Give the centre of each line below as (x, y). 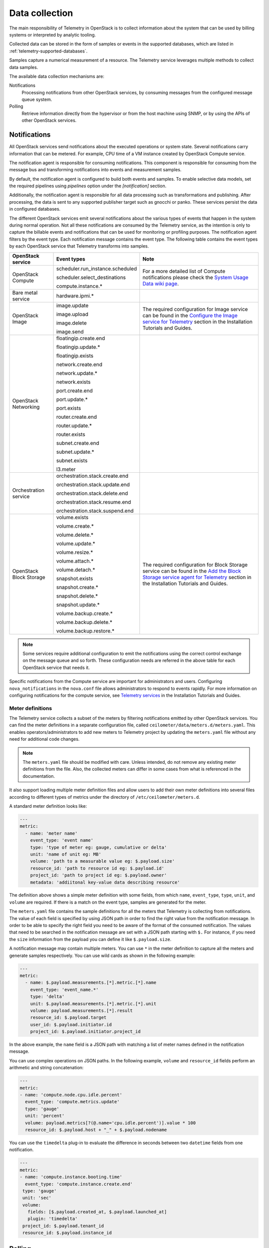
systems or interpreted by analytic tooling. (53, 34)
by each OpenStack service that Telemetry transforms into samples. (79, 246)
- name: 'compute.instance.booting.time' (71, 1177)
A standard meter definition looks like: (48, 806)
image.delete (71, 323)
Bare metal (25, 293)
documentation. (39, 776)
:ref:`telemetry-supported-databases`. (48, 51)
